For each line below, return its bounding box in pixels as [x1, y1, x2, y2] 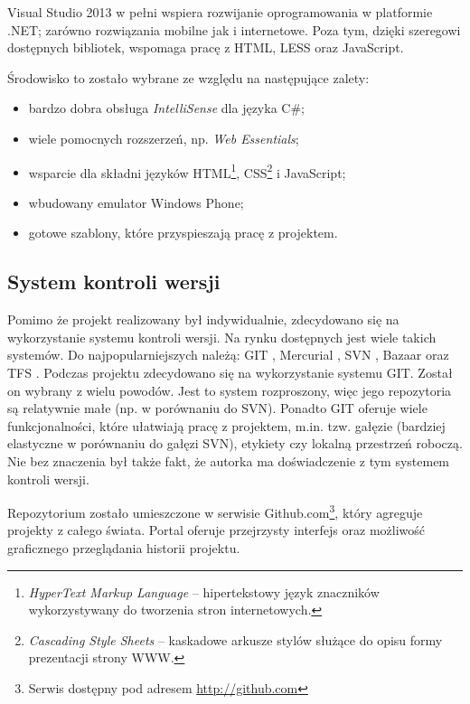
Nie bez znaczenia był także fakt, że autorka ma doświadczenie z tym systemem [7, 451, 450, 470]
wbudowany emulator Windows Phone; [28, 192, 244, 211]
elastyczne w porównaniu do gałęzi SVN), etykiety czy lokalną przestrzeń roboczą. [7, 434, 463, 453]
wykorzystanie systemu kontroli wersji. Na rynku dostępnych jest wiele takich [7, 327, 437, 346]
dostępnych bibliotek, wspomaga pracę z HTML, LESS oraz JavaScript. [7, 38, 404, 57]
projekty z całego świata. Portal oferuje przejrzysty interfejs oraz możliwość [7, 521, 425, 540]
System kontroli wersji [7, 268, 221, 296]
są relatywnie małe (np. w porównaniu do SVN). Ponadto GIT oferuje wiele [7, 399, 428, 418]
